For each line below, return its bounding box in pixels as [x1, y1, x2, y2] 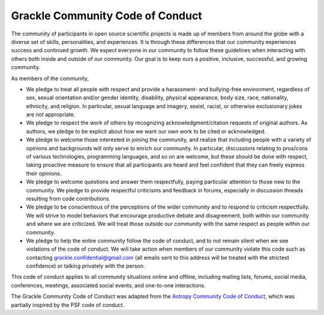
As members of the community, [11, 75, 89, 82]
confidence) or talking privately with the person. [26, 262, 145, 270]
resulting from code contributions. [26, 195, 111, 202]
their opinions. [26, 170, 62, 177]
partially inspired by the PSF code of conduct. [11, 301, 125, 308]
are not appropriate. [26, 111, 76, 118]
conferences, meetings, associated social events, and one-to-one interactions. [11, 281, 206, 289]
